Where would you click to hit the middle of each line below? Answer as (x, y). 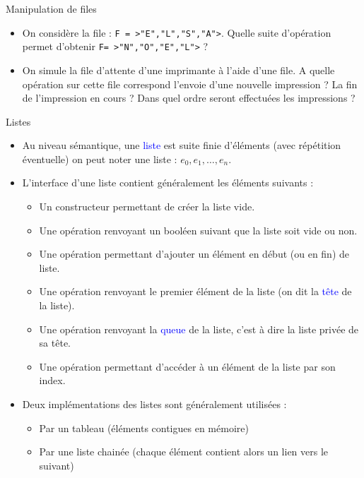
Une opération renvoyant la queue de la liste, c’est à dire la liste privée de (199, 329)
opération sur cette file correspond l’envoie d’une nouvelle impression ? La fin (190, 84)
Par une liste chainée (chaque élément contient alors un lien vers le (184, 452)
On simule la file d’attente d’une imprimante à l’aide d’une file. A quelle (178, 70)
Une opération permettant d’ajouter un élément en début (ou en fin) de (194, 254)
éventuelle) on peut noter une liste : (100, 159)
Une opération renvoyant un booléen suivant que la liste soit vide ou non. (198, 230)
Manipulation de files (51, 8)
